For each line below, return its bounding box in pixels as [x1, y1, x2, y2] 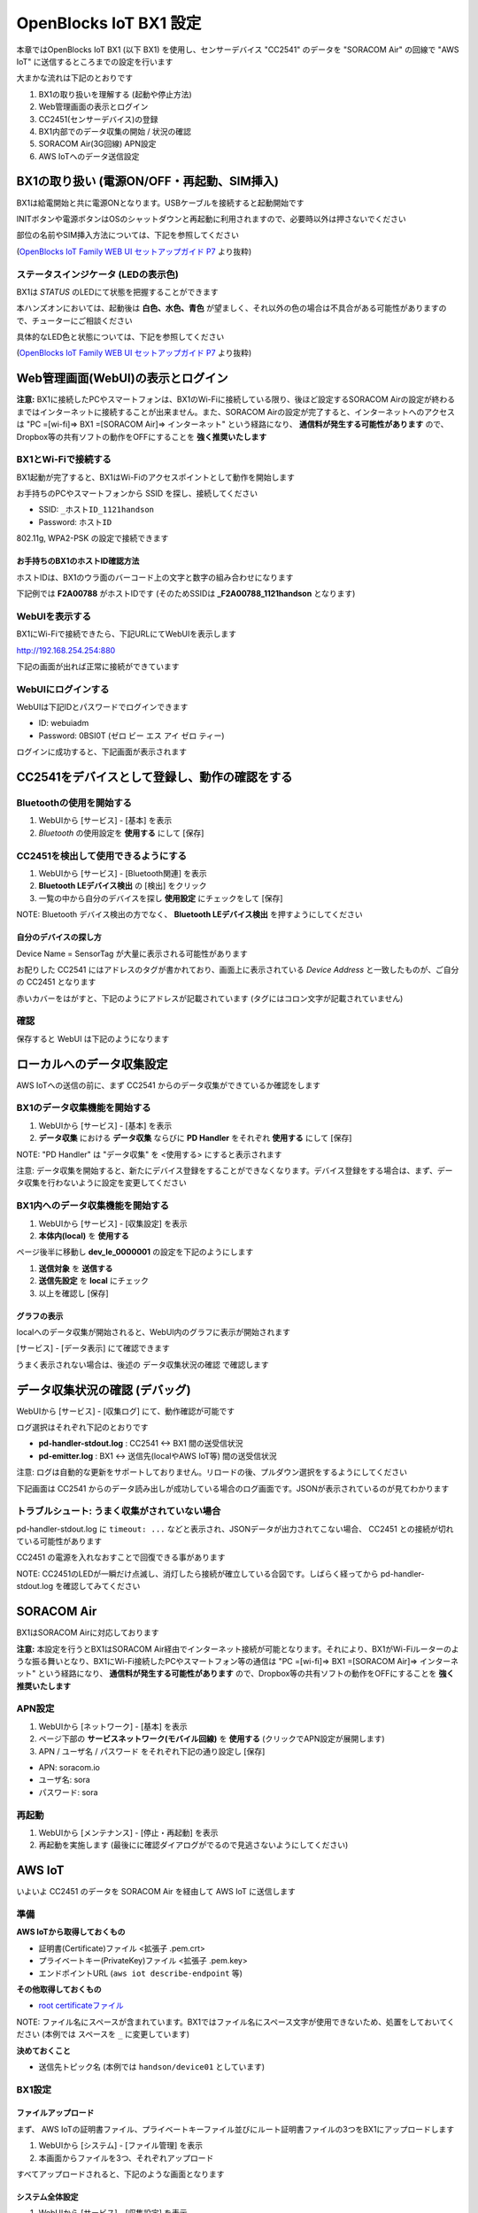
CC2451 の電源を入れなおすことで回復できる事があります [16, 1552, 226, 1562]
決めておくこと [16, 2045, 71, 2055]
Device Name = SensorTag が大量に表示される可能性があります [16, 948, 248, 959]
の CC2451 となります [16, 976, 96, 987]
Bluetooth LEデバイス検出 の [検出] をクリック [38, 881, 207, 891]
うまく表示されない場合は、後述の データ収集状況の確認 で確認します [16, 1359, 269, 1369]
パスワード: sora [38, 1786, 98, 1797]
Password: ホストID [38, 516, 112, 527]
